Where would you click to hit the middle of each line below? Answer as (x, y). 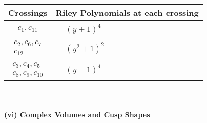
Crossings (28, 13)
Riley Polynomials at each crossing (127, 13)
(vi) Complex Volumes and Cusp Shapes (77, 114)
